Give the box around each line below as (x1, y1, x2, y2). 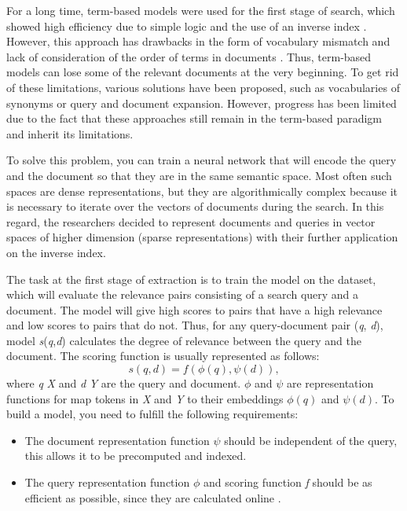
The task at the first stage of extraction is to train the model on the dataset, (6, 270, 376, 287)
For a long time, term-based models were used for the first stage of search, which (6, 2, 395, 18)
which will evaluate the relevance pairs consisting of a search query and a (6, 286, 359, 303)
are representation (286, 375, 374, 392)
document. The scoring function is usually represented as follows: (6, 347, 320, 364)
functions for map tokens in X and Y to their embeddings (6, 390, 284, 406)
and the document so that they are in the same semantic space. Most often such (6, 167, 392, 183)
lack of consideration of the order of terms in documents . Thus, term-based (6, 48, 372, 64)
